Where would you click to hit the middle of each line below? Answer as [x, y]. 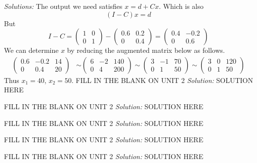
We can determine [31, 50]
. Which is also [181, 6]
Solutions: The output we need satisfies [63, 6]
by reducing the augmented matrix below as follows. [146, 50]
